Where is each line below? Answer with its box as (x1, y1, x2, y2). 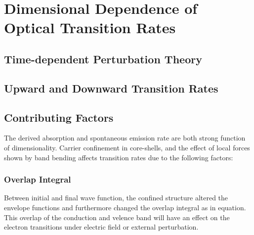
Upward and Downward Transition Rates (4, 80, 218, 95)
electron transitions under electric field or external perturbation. (4, 222, 199, 232)
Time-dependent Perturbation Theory (4, 51, 202, 66)
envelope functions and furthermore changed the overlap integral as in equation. (4, 202, 246, 212)
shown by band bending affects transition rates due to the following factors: (4, 152, 233, 162)
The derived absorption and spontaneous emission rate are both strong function (4, 133, 246, 143)
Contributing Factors (4, 109, 114, 125)
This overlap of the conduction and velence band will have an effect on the (4, 212, 230, 222)
